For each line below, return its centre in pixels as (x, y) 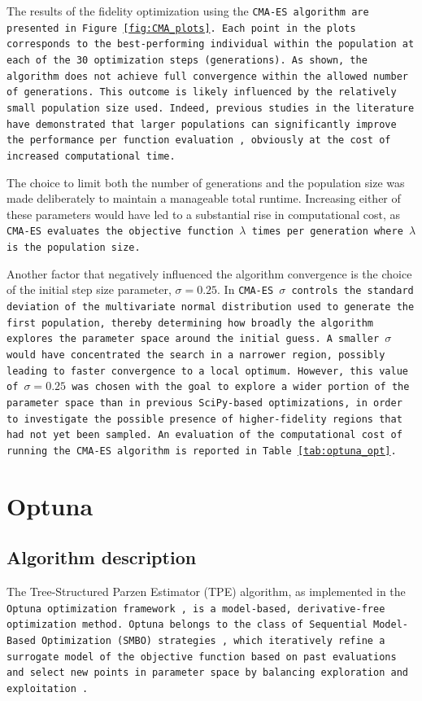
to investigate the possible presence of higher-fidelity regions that (204, 419)
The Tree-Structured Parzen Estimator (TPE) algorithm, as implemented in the (206, 591)
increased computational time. (91, 156)
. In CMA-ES (246, 289)
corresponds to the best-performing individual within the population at (211, 44)
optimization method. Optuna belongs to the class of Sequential (187, 625)
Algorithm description (102, 557)
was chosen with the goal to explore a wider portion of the (241, 387)
